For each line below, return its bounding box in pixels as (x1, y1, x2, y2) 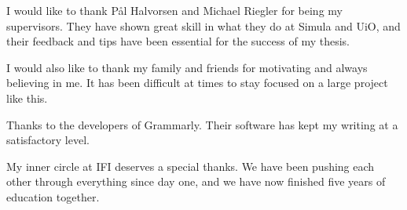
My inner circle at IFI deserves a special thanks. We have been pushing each (6, 157, 375, 174)
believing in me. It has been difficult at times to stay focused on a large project (6, 74, 388, 91)
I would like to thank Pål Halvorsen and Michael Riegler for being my (6, 2, 343, 18)
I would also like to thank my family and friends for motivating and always (6, 59, 368, 75)
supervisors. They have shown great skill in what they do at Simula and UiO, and (6, 17, 401, 34)
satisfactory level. (6, 132, 90, 148)
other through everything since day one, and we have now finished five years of (6, 173, 386, 190)
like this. (6, 89, 48, 106)
